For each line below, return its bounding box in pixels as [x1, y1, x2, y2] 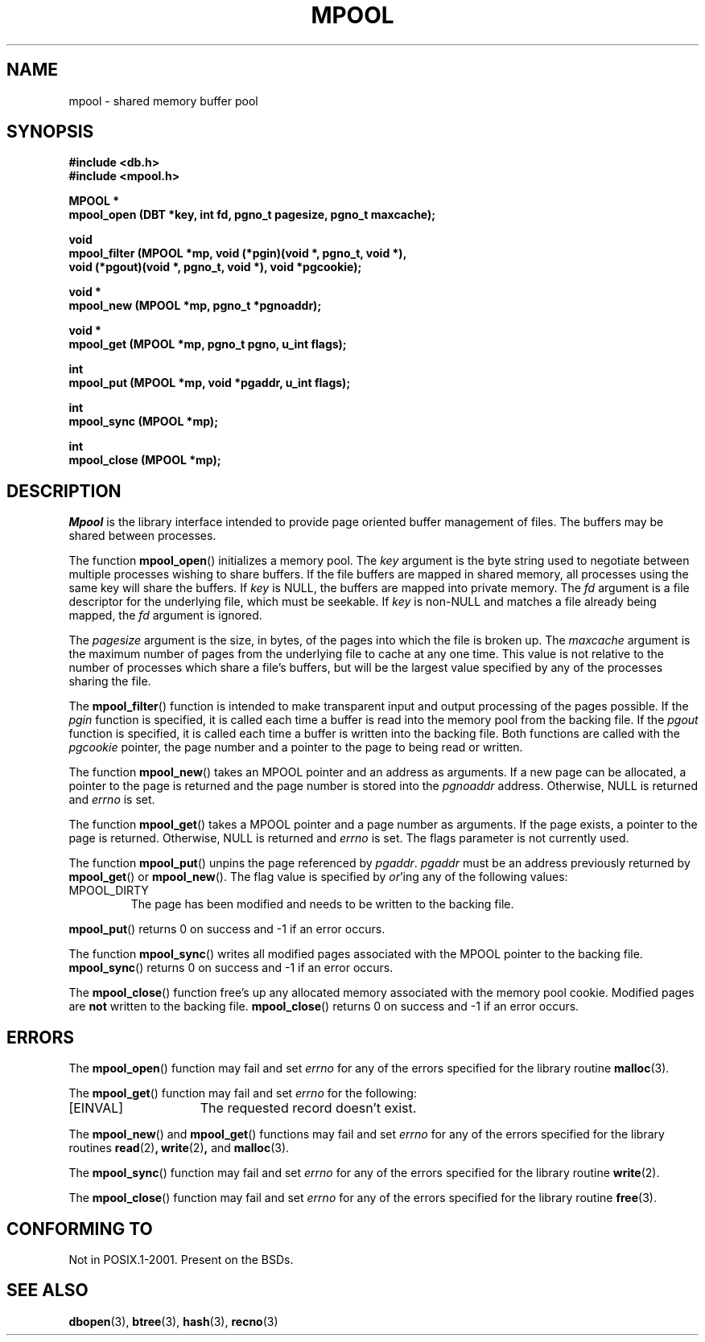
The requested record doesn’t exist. [200, 1100, 417, 1117]
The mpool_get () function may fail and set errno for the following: [68, 1086, 417, 1101]
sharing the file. [68, 674, 151, 689]
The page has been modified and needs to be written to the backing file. [130, 897, 514, 912]
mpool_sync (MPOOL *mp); [68, 414, 218, 429]
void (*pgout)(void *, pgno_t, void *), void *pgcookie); [68, 260, 362, 274]
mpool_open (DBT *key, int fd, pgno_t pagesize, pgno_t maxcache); [68, 208, 436, 222]
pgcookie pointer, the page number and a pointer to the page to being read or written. [68, 740, 523, 755]
